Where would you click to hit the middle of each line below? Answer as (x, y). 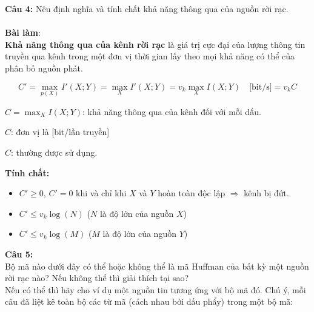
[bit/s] (261, 87)
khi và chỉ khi (101, 193)
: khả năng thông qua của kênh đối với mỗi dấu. (172, 111)
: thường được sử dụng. (54, 152)
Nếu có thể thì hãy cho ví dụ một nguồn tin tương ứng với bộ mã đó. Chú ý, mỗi (155, 289)
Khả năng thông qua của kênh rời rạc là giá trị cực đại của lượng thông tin (155, 44)
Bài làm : (23, 32)
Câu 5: (19, 254)
